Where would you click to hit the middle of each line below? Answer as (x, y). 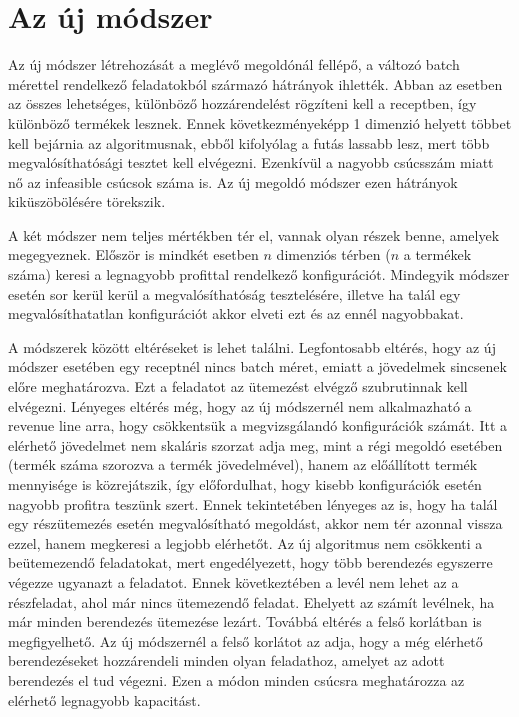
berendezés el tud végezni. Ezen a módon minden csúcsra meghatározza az (236, 679)
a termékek (437, 254)
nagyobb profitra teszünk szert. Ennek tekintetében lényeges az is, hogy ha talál (253, 503)
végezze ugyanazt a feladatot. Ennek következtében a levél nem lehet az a (233, 581)
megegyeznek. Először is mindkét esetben (133, 254)
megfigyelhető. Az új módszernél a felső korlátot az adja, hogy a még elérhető (245, 640)
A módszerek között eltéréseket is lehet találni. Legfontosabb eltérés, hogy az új (252, 346)
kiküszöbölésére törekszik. (87, 201)
